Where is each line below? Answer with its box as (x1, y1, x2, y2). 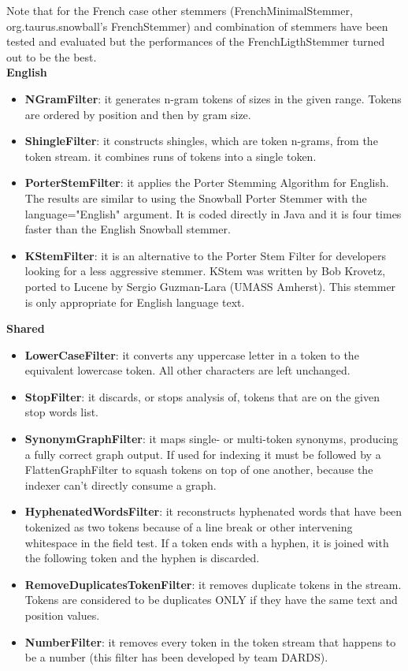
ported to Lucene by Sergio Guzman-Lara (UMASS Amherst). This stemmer (24, 278, 396, 294)
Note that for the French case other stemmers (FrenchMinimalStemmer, (6, 2, 353, 18)
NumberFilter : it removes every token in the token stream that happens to (24, 633, 396, 650)
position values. (24, 607, 100, 623)
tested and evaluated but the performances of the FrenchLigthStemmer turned (6, 33, 385, 50)
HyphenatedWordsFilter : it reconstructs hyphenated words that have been (24, 503, 402, 520)
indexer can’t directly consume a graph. (24, 476, 217, 493)
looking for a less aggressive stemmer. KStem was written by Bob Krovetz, (24, 263, 386, 279)
